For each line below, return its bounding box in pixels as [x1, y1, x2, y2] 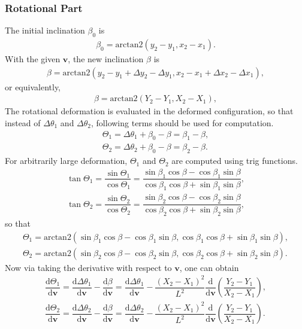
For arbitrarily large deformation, [5, 154, 128, 167]
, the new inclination [68, 53, 144, 65]
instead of [5, 116, 41, 129]
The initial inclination [5, 24, 85, 36]
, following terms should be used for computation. [91, 116, 274, 129]
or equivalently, [5, 80, 61, 93]
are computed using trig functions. [171, 154, 298, 167]
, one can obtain [179, 261, 239, 273]
